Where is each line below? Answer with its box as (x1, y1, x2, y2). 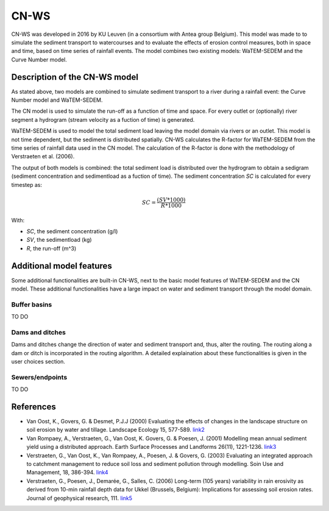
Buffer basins (11, 300, 52, 309)
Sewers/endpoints (11, 373, 68, 381)
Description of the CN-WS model (11, 72, 138, 82)
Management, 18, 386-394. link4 (26, 469, 108, 476)
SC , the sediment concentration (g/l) (26, 227, 118, 234)
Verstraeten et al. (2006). (11, 153, 75, 160)
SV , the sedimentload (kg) (26, 236, 92, 244)
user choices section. (11, 358, 65, 365)
